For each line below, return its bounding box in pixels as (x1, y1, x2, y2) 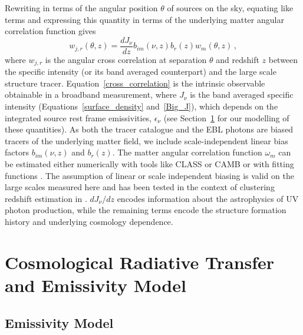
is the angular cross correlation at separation (45, 53, 207, 65)
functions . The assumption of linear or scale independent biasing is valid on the (5, 169, 294, 181)
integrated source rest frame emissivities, (5, 111, 152, 124)
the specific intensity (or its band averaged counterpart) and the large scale (5, 65, 276, 78)
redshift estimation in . (5, 192, 87, 204)
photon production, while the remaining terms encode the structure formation (5, 204, 286, 216)
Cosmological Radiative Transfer (5, 250, 275, 274)
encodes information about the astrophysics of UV (117, 192, 299, 204)
